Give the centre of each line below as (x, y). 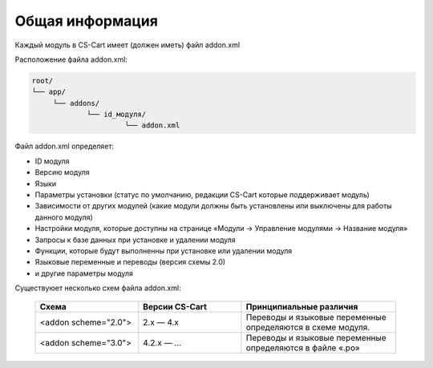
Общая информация (86, 21)
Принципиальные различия (302, 306)
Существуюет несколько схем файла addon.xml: (98, 288)
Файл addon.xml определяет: (65, 146)
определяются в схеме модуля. (308, 327)
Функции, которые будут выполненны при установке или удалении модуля (164, 251)
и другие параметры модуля (84, 273)
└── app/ (49, 92)
